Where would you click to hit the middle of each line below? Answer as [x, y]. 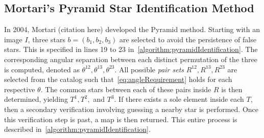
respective [20, 89]
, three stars [46, 39]
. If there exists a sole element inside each [179, 99]
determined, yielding [36, 99]
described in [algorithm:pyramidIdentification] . [77, 129]
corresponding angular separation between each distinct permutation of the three [131, 59]
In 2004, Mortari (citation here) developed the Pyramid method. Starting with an [132, 29]
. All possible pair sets [149, 69]
